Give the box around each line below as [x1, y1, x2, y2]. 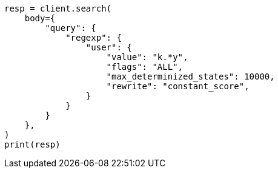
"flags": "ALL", [106, 62, 184, 72]
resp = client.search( [4, 4, 112, 13]
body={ [24, 13, 56, 23]
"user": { [85, 42, 132, 52]
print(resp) [4, 140, 61, 149]
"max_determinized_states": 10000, [106, 72, 275, 81]
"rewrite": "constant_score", [106, 81, 250, 91]
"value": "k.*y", [106, 52, 188, 62]
